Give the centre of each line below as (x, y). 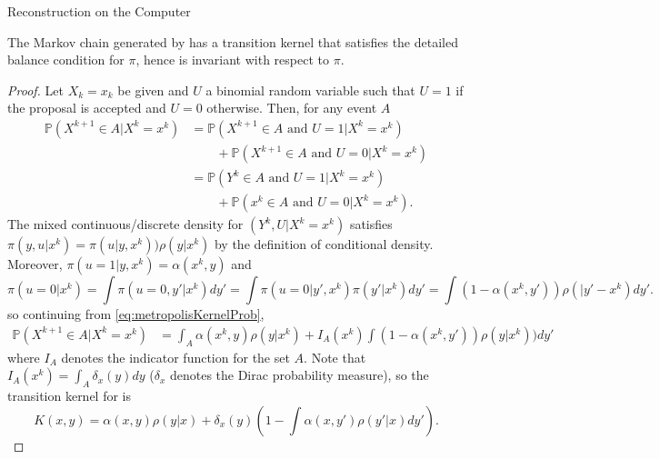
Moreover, (35, 264)
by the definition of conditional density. (324, 244)
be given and (153, 90)
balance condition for (66, 60)
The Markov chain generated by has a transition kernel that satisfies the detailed (233, 41)
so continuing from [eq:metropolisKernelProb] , (136, 314)
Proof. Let (35, 90)
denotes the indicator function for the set (175, 357)
